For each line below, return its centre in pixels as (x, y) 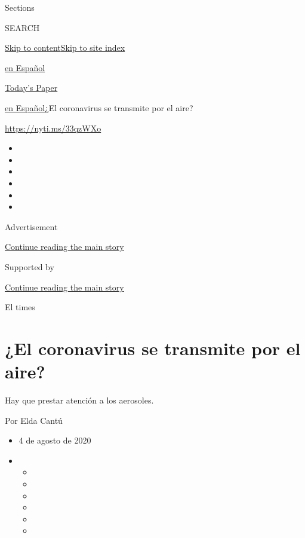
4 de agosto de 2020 (55, 440)
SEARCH (22, 27)
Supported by (30, 266)
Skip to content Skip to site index (65, 48)
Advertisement (31, 226)
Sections (20, 7)
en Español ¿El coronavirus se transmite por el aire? (99, 107)
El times (20, 307)
